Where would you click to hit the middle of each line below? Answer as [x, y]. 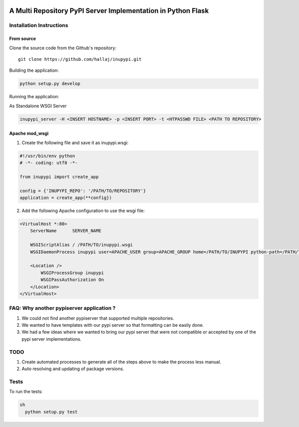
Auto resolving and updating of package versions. [73, 369]
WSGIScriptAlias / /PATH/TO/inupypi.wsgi [81, 245]
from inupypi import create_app [59, 177]
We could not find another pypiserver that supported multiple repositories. [98, 318]
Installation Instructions [39, 25]
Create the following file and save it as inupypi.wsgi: [75, 143]
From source [23, 39]
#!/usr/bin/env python [47, 156]
